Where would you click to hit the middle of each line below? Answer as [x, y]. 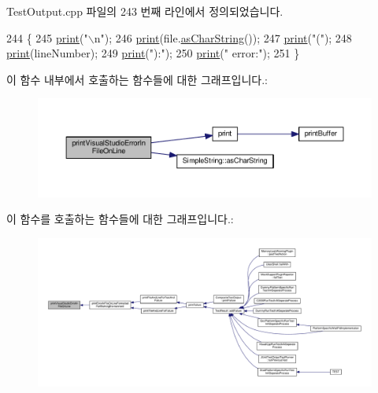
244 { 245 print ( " [47, 37]
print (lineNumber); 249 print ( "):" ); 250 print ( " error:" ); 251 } [153, 53]
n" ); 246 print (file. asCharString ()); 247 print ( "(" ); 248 [223, 37]
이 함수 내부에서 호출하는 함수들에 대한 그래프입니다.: [137, 79]
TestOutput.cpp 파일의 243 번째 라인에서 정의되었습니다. [145, 11]
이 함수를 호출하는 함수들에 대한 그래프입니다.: [120, 219]
